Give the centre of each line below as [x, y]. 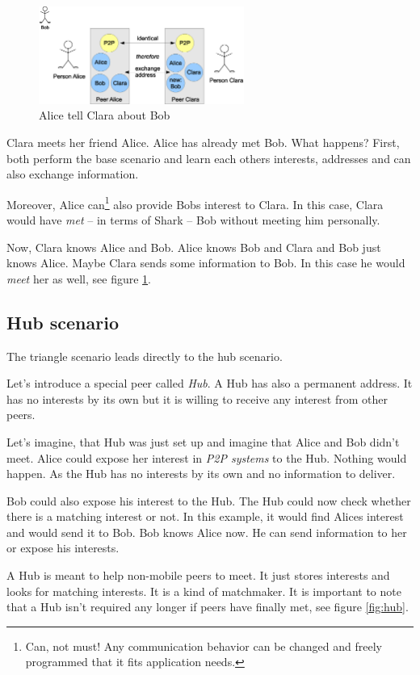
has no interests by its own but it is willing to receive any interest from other [197, 398]
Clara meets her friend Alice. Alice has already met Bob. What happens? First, [203, 142]
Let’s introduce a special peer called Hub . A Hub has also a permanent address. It [210, 383]
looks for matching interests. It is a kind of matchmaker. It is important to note [204, 591]
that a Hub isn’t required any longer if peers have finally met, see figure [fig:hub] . [208, 607]
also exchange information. [73, 174]
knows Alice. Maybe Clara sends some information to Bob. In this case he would [206, 263]
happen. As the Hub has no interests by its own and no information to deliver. [201, 474]
